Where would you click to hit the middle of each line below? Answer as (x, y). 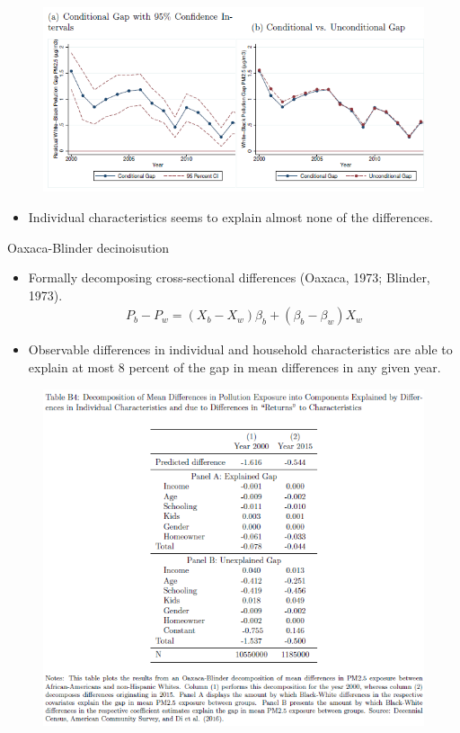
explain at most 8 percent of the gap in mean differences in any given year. (234, 367)
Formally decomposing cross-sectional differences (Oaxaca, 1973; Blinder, (229, 277)
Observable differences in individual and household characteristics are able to (240, 349)
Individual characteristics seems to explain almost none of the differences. (230, 217)
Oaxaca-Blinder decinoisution (88, 247)
